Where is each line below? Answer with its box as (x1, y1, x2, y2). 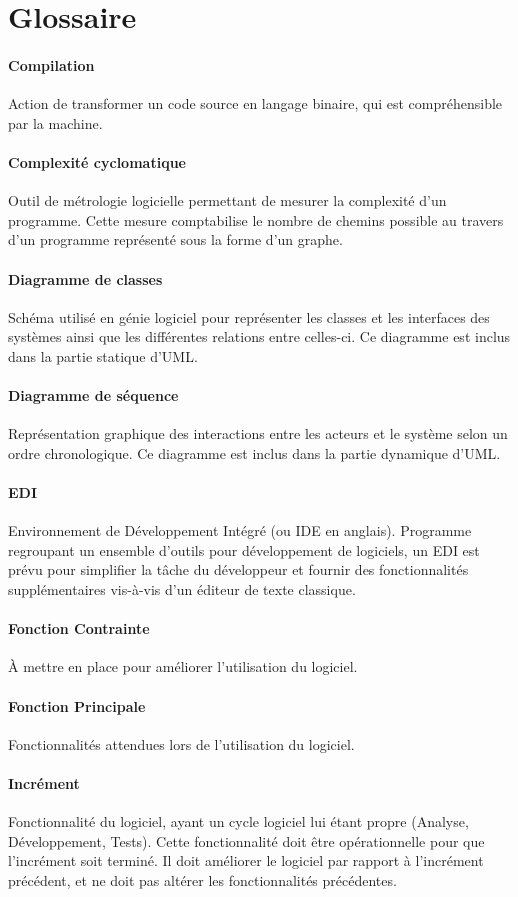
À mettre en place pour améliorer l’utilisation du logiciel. (8, 656, 358, 677)
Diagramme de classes (8, 268, 163, 289)
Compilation (8, 54, 95, 75)
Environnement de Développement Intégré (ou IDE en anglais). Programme (8, 520, 472, 541)
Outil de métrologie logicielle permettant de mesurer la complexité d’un (8, 190, 447, 211)
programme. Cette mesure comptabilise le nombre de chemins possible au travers (8, 209, 504, 230)
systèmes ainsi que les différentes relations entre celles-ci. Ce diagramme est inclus (8, 326, 511, 347)
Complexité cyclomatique (8, 151, 186, 172)
